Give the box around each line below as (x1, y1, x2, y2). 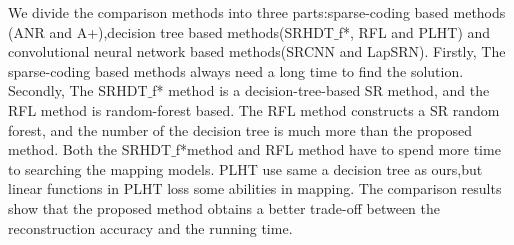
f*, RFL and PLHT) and (338, 21, 491, 42)
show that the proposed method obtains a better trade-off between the (8, 197, 440, 218)
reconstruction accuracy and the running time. (8, 217, 293, 238)
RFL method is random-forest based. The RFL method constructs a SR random (8, 99, 500, 120)
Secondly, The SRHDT (8, 80, 148, 101)
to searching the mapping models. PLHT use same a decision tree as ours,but (8, 158, 483, 179)
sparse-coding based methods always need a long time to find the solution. (8, 60, 464, 81)
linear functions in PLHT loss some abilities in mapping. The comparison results (8, 178, 502, 199)
